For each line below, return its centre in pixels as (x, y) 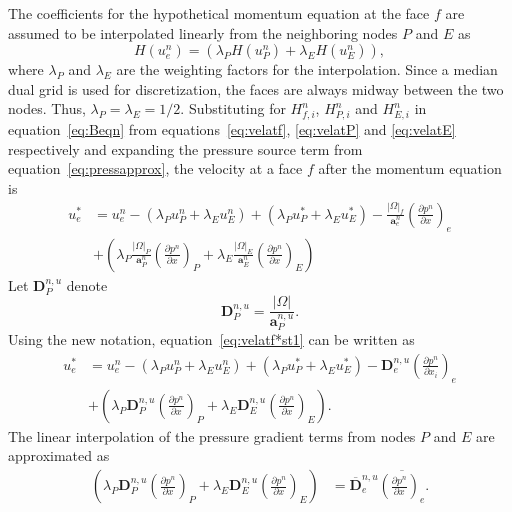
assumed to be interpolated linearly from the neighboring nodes (203, 32)
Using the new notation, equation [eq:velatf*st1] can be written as (211, 339)
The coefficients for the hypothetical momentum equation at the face (219, 13)
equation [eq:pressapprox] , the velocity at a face (155, 168)
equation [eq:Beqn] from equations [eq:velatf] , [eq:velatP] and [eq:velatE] (232, 129)
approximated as (59, 455)
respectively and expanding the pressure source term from (185, 148)
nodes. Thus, (47, 108)
